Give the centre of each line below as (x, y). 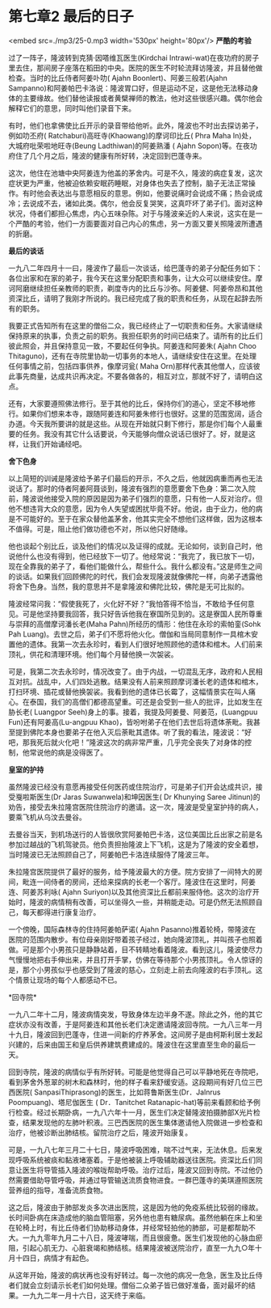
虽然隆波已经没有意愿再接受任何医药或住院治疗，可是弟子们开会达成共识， (132, 786)
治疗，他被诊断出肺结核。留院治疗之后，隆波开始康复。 (100, 1132)
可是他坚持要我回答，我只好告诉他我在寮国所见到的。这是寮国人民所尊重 (142, 614)
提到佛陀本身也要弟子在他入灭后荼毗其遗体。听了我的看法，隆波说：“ (130, 732)
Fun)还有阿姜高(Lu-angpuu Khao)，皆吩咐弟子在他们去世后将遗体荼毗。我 (131, 722)
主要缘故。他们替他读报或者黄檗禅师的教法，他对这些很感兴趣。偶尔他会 (142, 98)
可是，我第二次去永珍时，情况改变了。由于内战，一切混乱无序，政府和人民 (132, 671)
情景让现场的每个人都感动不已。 (68, 980)
